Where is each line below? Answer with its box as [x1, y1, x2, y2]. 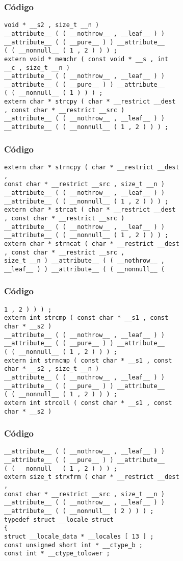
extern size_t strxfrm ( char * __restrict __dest [4, 473, 179, 481]
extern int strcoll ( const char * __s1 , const [4, 399, 172, 406]
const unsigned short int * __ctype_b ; [4, 541, 143, 549]
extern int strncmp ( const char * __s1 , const [4, 356, 172, 364]
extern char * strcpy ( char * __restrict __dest [4, 98, 176, 106]
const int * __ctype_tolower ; [4, 550, 110, 557]
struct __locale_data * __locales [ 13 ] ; [4, 533, 154, 541]
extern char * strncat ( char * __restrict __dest [4, 240, 179, 247]
